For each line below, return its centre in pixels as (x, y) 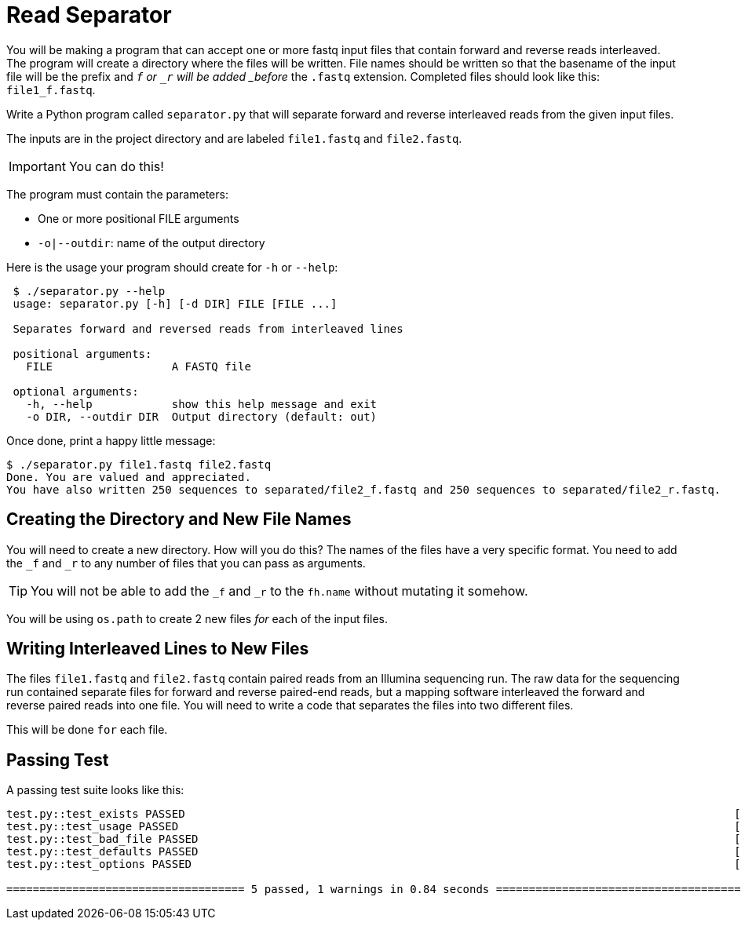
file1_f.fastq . (51, 89)
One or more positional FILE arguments (139, 218)
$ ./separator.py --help (89, 291)
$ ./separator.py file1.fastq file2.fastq (139, 464)
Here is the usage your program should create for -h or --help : (172, 267)
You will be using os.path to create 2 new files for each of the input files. (197, 618)
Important (37, 166)
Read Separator (89, 15)
